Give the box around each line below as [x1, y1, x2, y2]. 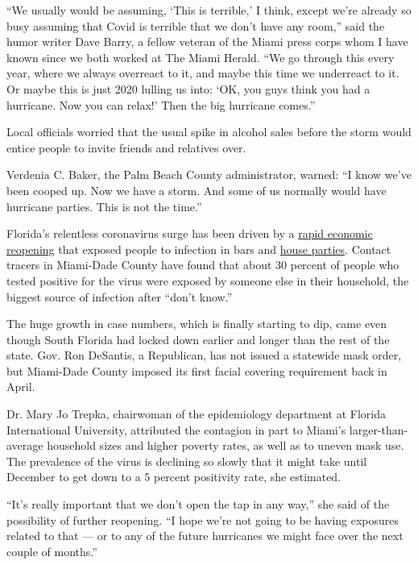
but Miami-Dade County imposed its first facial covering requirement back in [6, 362, 387, 379]
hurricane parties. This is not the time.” [6, 197, 202, 214]
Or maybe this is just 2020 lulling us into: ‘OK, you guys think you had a [6, 80, 370, 97]
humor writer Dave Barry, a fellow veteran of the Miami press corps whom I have [6, 33, 408, 50]
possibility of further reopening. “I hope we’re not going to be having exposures [6, 511, 399, 528]
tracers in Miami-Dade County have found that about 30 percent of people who [6, 256, 399, 273]
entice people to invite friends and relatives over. [6, 139, 246, 156]
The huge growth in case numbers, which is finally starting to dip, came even [6, 315, 387, 332]
